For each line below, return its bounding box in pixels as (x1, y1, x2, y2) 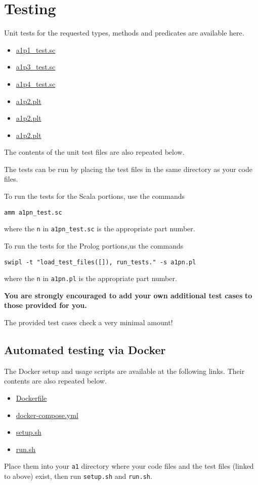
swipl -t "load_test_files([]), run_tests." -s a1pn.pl (4, 258, 196, 266)
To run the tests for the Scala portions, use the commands (4, 191, 185, 201)
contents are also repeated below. (4, 375, 107, 386)
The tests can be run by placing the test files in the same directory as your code (4, 163, 252, 174)
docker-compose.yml (16, 409, 78, 420)
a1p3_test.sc (16, 61, 56, 72)
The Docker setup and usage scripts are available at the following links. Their (4, 365, 245, 376)
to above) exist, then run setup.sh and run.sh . (4, 471, 152, 481)
